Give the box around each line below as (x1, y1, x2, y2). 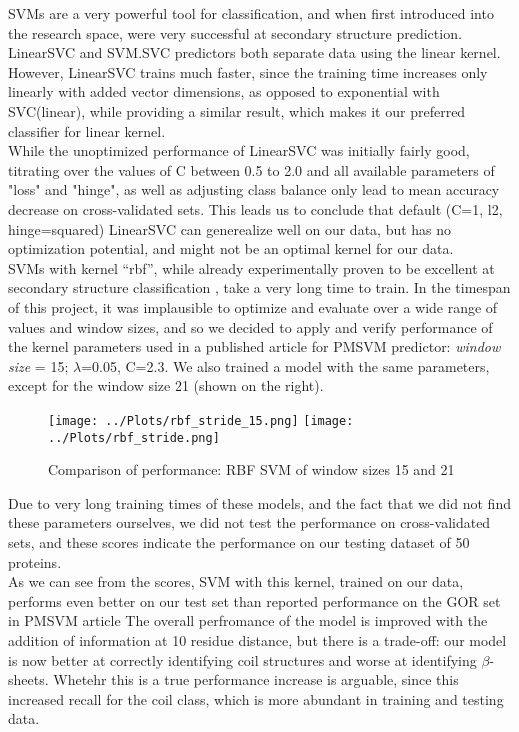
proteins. (8, 551, 62, 572)
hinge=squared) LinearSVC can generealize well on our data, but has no (8, 218, 452, 239)
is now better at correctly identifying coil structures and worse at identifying (8, 649, 477, 670)
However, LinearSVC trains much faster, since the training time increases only (8, 61, 488, 82)
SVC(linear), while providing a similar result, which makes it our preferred (8, 100, 466, 121)
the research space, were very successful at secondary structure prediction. (8, 22, 462, 43)
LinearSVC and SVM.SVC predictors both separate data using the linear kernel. (8, 42, 501, 63)
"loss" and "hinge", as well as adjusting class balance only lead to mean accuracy (8, 179, 500, 200)
